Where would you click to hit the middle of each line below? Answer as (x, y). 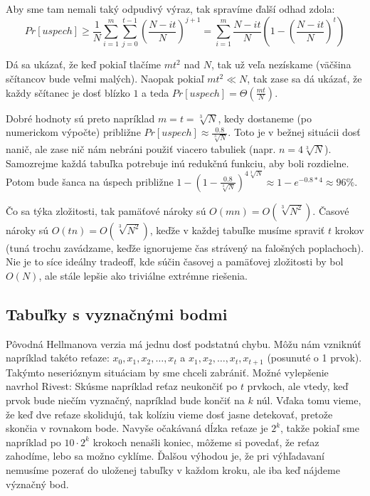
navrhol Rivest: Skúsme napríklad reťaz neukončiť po (122, 386)
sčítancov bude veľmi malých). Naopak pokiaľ (105, 79)
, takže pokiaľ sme (320, 428)
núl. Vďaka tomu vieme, (309, 400)
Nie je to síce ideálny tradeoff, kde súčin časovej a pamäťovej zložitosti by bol (175, 262)
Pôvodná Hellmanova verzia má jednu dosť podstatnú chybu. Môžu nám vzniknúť (184, 343)
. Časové (331, 210)
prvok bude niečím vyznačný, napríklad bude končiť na (125, 400)
